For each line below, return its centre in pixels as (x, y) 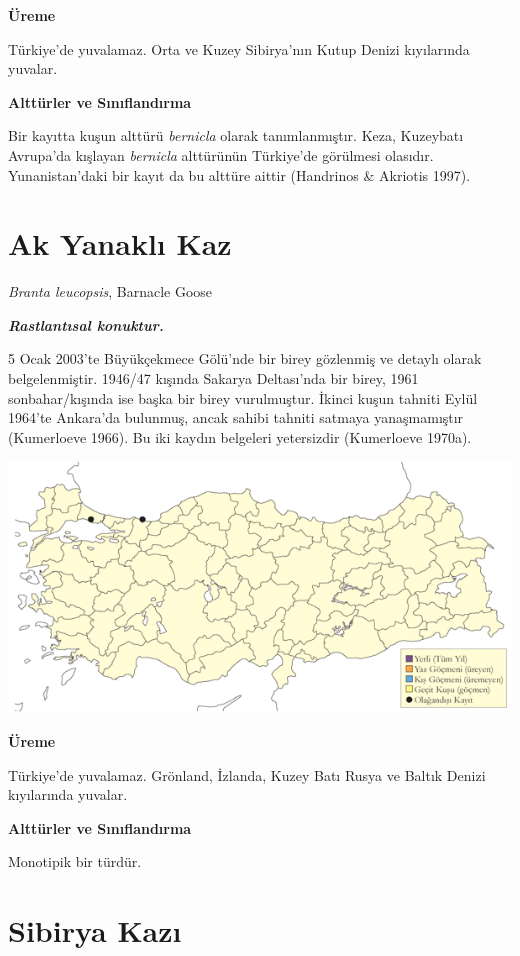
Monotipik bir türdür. (75, 861)
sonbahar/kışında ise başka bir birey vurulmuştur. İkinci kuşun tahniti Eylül (243, 397)
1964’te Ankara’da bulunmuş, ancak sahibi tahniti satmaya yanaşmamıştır (236, 417)
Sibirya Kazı (95, 930)
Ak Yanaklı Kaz (120, 243)
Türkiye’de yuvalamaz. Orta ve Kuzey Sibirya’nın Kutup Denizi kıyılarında (239, 48)
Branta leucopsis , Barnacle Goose (110, 291)
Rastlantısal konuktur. (86, 324)
